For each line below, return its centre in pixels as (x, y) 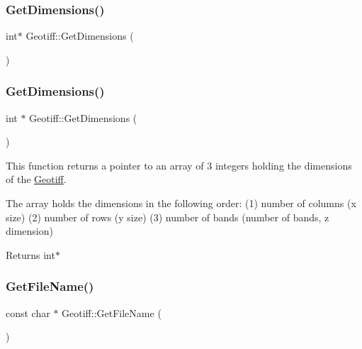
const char (28, 312)
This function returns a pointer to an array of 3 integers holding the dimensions (179, 165)
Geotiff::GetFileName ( (112, 312)
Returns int (30, 254)
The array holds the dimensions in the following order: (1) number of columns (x (181, 203)
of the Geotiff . (36, 179)
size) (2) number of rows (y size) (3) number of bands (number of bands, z (168, 217)
